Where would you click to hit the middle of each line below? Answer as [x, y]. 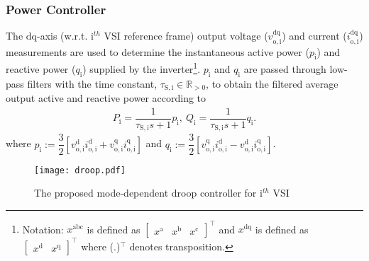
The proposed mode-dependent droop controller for [145, 193]
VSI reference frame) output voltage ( [186, 36]
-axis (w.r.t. [62, 36]
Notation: [43, 229]
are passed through [285, 69]
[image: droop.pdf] [80, 170]
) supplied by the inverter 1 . [142, 68]
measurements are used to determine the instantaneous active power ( [158, 51]
